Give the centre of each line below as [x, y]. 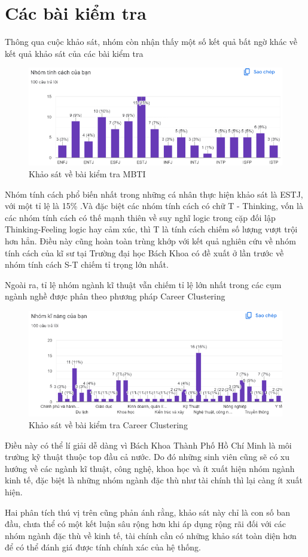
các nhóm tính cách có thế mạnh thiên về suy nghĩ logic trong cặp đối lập [140, 217]
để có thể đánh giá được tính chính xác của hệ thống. [103, 547]
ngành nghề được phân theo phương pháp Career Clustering [115, 296]
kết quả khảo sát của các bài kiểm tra [74, 53]
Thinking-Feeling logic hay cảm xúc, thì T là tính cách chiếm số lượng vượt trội [151, 229]
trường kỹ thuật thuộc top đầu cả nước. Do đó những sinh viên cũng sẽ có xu [147, 457]
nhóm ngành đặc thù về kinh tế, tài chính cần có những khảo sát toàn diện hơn [151, 535]
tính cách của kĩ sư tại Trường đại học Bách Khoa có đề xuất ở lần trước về [144, 252]
